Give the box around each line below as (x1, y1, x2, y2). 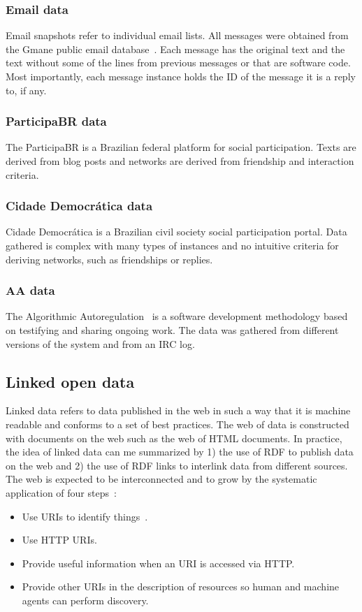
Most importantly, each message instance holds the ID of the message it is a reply (6, 69, 356, 83)
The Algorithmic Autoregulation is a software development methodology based (6, 309, 348, 323)
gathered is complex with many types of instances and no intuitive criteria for (6, 238, 339, 252)
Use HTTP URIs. (22, 532, 97, 547)
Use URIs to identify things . (22, 509, 148, 523)
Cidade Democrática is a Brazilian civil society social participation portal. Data (6, 224, 347, 239)
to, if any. (6, 82, 47, 97)
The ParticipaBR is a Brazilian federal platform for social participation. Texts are (6, 140, 356, 154)
